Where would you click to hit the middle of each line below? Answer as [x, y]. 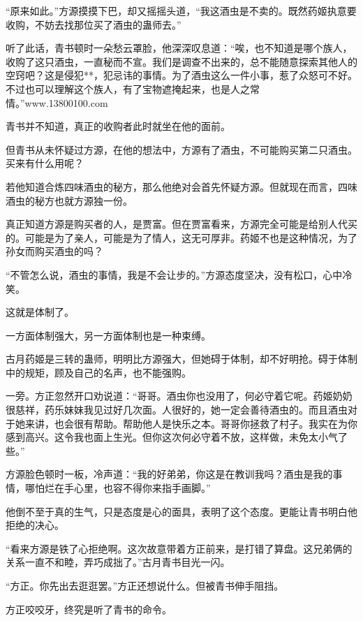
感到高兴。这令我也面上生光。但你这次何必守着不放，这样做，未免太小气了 [177, 437]
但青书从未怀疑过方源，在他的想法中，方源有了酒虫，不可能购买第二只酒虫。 [181, 149]
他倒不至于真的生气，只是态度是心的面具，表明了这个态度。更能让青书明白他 [181, 511]
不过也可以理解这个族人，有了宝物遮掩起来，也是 [118, 88]
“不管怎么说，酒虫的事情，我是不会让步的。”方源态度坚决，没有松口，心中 [174, 274]
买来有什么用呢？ [45, 163]
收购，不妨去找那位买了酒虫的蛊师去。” [94, 24]
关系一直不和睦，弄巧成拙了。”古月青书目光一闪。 [118, 562]
